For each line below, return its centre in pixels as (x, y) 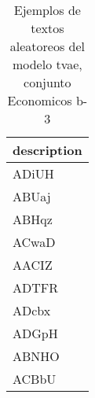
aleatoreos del (47, 46)
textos (47, 28)
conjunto (47, 82)
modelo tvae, (47, 64)
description (47, 150)
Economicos (40, 100)
